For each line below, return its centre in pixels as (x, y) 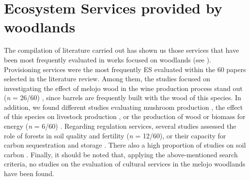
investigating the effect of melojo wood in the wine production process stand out (123, 88)
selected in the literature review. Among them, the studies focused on (107, 79)
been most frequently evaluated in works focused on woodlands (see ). (108, 59)
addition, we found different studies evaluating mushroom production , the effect (124, 107)
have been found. (29, 173)
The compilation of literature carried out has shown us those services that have (122, 50)
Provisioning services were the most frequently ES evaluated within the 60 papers (125, 69)
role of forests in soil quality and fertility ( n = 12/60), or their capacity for (115, 135)
